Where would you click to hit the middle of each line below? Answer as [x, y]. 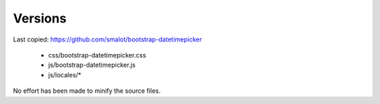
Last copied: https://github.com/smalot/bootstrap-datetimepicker [107, 39]
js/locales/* [65, 74]
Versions [40, 18]
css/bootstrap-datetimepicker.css [97, 55]
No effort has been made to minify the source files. [87, 91]
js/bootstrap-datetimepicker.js [92, 65]
